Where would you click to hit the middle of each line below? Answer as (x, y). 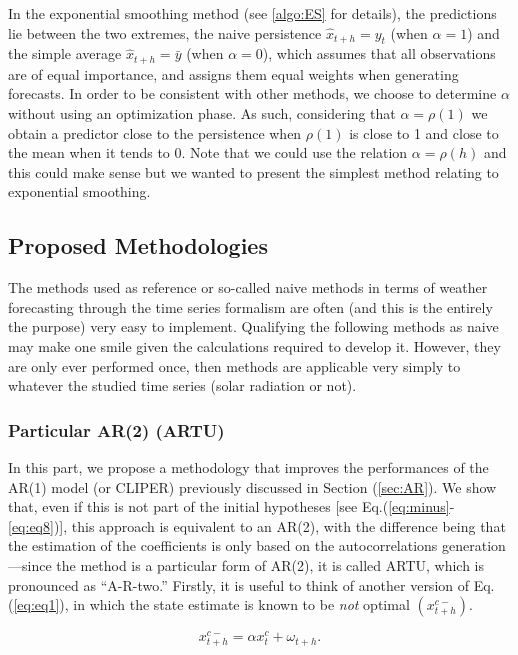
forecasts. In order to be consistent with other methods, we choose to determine (252, 93)
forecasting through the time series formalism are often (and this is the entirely (250, 306)
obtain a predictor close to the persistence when (155, 132)
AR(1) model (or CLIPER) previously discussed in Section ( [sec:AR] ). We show (252, 486)
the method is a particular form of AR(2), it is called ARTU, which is (270, 564)
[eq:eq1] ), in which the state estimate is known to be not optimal (211, 604)
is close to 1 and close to (424, 132)
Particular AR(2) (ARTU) (116, 429)
